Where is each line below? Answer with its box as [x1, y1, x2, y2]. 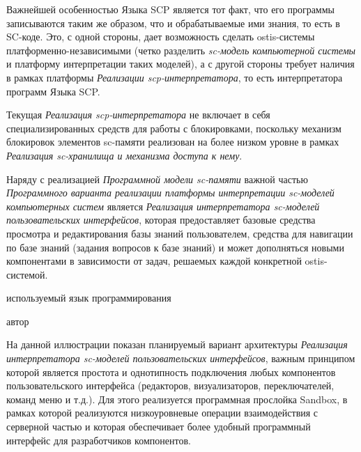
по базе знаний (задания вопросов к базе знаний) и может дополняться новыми [6, 240, 344, 254]
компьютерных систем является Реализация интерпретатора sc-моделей [6, 198, 320, 213]
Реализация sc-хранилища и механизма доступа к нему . [6, 148, 243, 162]
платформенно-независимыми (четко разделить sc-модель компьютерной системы [6, 42, 356, 57]
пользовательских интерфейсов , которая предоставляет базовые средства [6, 212, 316, 227]
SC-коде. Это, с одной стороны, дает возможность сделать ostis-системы [6, 29, 315, 44]
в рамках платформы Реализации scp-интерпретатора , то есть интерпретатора [6, 70, 343, 84]
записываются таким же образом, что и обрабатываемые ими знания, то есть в [6, 15, 340, 30]
